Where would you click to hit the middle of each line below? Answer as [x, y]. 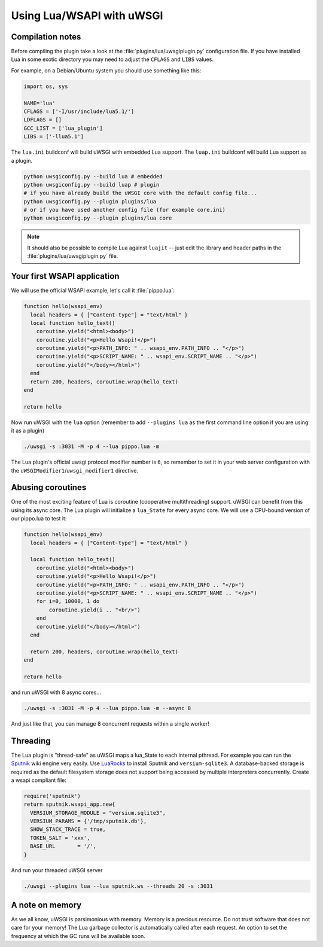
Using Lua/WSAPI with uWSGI [87, 16]
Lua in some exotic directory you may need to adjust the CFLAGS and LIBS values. [112, 59]
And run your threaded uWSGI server [57, 870]
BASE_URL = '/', [63, 846]
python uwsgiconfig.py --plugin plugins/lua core [98, 218]
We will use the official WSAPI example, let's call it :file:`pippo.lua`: [93, 291]
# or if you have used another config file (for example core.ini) [125, 210]
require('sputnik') [52, 796]
